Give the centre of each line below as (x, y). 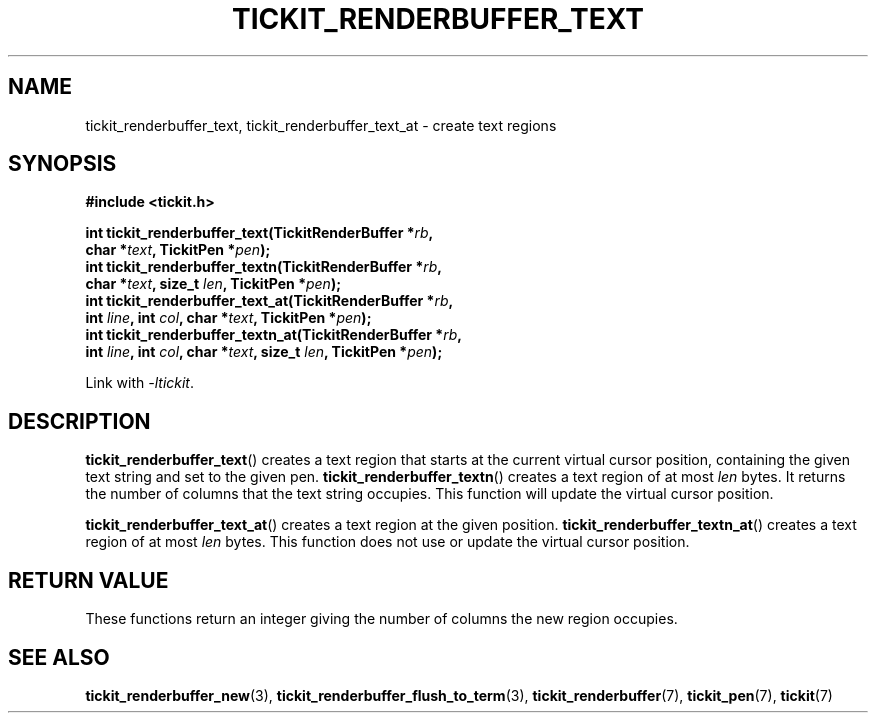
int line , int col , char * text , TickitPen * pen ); (228, 318)
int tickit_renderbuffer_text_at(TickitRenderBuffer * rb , (269, 301)
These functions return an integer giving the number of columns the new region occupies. (381, 619)
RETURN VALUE (88, 580)
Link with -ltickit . (140, 383)
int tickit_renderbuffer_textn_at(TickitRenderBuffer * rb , (273, 335)
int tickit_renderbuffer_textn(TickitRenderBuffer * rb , (263, 267)
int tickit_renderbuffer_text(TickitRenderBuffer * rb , (259, 233)
